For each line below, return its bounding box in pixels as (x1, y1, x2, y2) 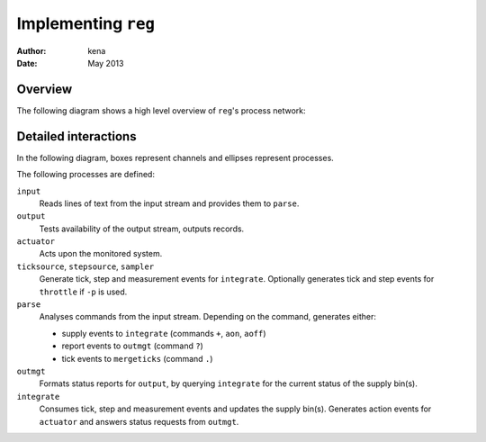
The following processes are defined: (16, 169, 155, 180)
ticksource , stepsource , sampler (16, 261, 155, 272)
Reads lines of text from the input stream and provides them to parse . (39, 198, 300, 209)
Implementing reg (16, 14, 156, 33)
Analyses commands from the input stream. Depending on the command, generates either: (39, 311, 377, 322)
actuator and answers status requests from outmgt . (39, 416, 239, 427)
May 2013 (87, 58, 124, 68)
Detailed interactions (16, 129, 137, 144)
